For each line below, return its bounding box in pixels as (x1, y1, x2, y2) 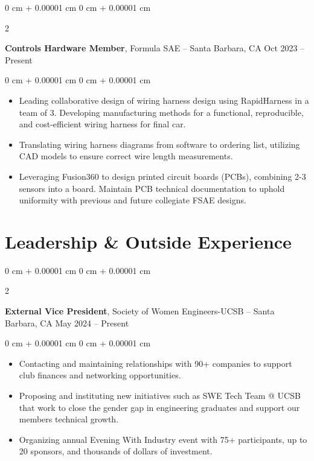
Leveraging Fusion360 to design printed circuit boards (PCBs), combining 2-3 (19, 170, 306, 182)
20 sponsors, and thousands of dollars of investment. (19, 445, 213, 457)
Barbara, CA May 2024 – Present (5, 316, 129, 329)
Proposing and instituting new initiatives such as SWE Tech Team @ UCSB (19, 389, 301, 401)
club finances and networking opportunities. (19, 369, 181, 381)
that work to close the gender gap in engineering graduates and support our (19, 401, 300, 413)
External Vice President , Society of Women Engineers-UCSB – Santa (5, 305, 275, 317)
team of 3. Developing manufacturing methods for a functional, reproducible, (19, 106, 304, 118)
